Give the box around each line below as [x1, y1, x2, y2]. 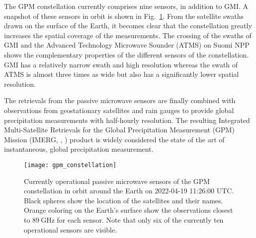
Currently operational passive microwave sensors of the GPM [24, 176, 210, 186]
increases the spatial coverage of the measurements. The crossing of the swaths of [4, 30, 252, 40]
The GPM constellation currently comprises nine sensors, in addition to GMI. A [4, 1, 249, 11]
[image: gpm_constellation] [24, 161, 117, 169]
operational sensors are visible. [24, 224, 117, 235]
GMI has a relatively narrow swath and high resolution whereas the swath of [4, 59, 238, 69]
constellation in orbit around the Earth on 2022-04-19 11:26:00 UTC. [24, 185, 234, 196]
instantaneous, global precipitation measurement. [4, 144, 154, 154]
